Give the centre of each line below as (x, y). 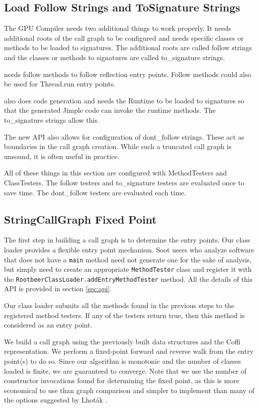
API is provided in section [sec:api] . (58, 288)
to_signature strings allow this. (52, 120)
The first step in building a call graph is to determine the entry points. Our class (127, 240)
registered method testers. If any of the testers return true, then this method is (125, 315)
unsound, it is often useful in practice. (62, 156)
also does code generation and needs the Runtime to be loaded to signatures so (124, 100)
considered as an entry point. (48, 325)
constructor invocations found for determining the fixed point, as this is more (122, 380)
